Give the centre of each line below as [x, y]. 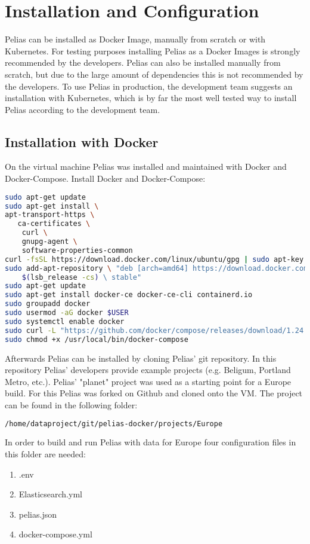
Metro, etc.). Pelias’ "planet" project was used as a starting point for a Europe [148, 381]
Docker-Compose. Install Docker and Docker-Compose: [105, 178]
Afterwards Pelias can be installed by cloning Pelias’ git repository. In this [141, 358]
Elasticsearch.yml [50, 494]
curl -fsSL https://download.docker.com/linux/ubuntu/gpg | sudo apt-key [154, 259]
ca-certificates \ [54, 224]
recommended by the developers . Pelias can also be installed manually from [143, 62]
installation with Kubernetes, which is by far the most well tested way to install [151, 98]
